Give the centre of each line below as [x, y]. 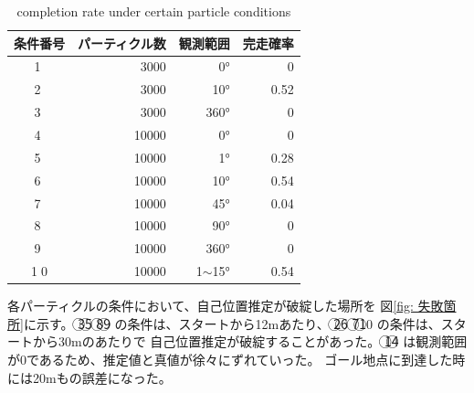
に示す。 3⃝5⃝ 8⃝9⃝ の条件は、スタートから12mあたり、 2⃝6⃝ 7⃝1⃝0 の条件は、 [232, 323]
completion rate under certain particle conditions [154, 11]
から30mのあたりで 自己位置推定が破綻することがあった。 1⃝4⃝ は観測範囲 [250, 341]
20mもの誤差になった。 [102, 377]
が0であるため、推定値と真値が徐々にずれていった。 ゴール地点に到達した [230, 359]
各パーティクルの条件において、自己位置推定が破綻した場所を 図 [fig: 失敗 [226, 306]
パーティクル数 [122, 42]
